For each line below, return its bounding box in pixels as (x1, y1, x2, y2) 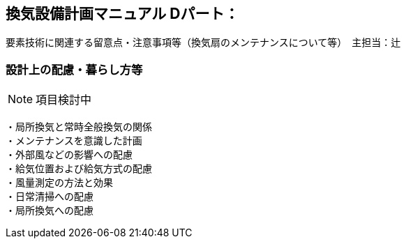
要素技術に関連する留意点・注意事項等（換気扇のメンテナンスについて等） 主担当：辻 (6, 36, 401, 49)
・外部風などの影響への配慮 (6, 149, 133, 161)
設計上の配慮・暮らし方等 (6, 62, 143, 77)
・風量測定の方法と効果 (6, 177, 113, 189)
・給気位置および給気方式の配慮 (6, 163, 152, 175)
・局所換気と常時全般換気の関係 (6, 121, 152, 133)
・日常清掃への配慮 (6, 191, 93, 203)
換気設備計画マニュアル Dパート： (6, 5, 239, 22)
